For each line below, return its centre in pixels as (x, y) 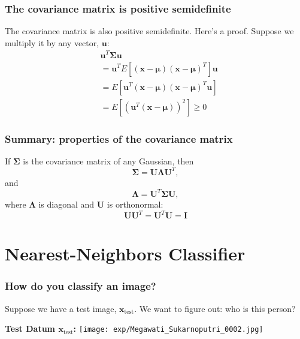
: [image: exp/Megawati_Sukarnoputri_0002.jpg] (168, 328)
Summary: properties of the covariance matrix (119, 138)
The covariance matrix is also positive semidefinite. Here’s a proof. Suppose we (149, 31)
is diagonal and (66, 204)
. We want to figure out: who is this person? (215, 308)
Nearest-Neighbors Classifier (125, 253)
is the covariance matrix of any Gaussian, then (108, 160)
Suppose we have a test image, (61, 308)
